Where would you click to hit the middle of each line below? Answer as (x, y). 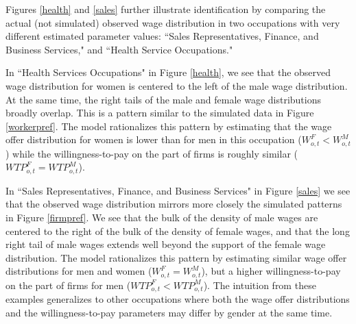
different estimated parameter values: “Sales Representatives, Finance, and (162, 36)
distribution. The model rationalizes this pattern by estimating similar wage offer (176, 257)
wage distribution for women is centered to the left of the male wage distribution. (177, 85)
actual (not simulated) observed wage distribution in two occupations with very (173, 22)
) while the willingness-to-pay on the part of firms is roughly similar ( (152, 153)
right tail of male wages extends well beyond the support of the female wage (166, 244)
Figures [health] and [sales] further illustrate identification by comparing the (166, 9)
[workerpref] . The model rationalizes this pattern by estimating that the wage (169, 126)
